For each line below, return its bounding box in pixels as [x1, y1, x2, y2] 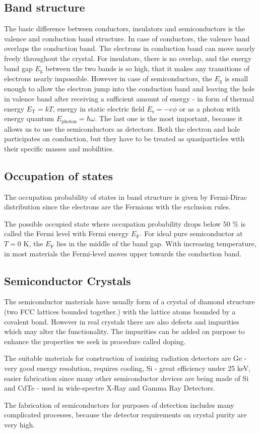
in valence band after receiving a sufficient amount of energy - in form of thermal [4, 93, 254, 104]
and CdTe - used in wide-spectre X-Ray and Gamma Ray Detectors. [4, 383, 215, 393]
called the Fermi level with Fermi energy [4, 228, 129, 239]
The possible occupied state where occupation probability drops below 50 [4, 218, 230, 229]
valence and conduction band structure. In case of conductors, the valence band [4, 33, 250, 43]
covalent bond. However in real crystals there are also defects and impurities [4, 316, 239, 327]
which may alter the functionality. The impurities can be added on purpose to [4, 326, 245, 337]
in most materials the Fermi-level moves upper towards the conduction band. [4, 248, 242, 258]
